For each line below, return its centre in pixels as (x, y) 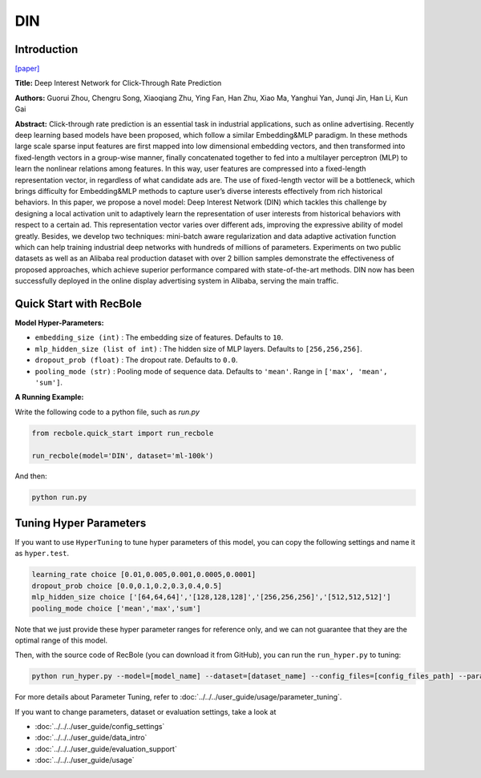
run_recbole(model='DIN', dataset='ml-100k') (123, 456)
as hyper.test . (42, 554)
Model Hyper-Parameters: (59, 323)
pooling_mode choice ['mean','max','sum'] (116, 608)
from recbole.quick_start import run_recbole (123, 433)
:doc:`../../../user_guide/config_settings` (100, 727)
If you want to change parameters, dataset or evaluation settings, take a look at (146, 711)
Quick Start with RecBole (78, 303)
